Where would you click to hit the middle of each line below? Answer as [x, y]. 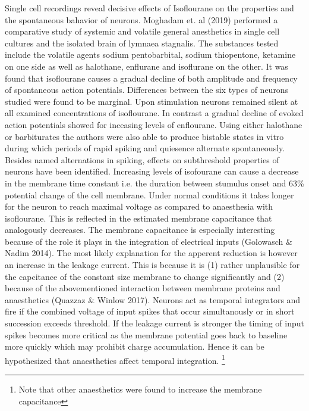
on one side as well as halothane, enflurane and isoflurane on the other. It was [146, 66]
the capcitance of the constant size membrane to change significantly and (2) [145, 276]
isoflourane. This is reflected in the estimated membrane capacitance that [138, 218]
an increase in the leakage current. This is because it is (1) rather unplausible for [152, 265]
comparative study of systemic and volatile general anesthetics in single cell [142, 31]
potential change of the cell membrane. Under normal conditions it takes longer [149, 194]
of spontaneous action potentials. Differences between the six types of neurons [147, 90]
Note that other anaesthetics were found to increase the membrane [140, 389]
